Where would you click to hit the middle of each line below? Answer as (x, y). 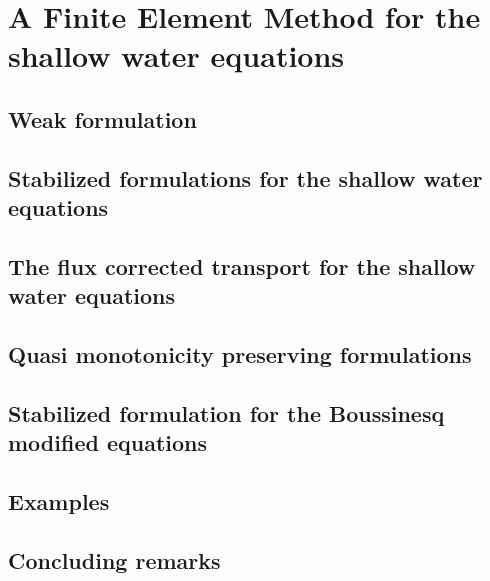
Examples (59, 501)
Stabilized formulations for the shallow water (245, 177)
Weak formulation (102, 118)
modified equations (108, 442)
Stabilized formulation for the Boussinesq (226, 412)
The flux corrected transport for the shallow (242, 265)
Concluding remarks (114, 559)
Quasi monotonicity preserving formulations (240, 354)
